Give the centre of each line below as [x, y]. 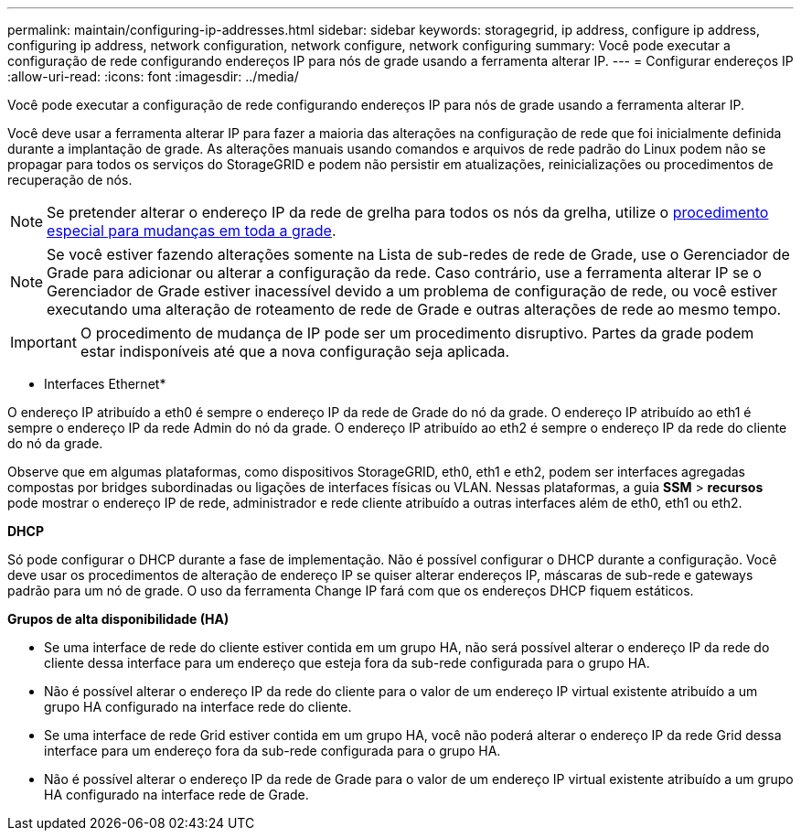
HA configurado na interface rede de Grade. [176, 795]
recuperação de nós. [70, 180]
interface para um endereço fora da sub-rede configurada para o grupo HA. [272, 751]
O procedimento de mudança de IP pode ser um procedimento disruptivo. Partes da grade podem [417, 333]
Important [43, 342]
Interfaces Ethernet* [105, 384]
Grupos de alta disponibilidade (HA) [118, 619]
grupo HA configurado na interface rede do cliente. [198, 707]
